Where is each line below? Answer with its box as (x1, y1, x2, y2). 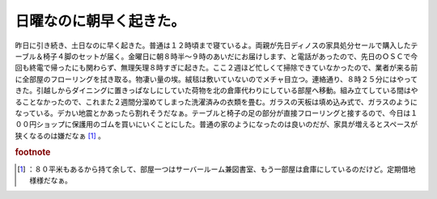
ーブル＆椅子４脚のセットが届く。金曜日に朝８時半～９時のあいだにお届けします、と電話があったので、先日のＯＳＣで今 (15, 51, 418, 61)
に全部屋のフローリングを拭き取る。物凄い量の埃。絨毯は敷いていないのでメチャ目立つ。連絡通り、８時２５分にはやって (15, 74, 418, 84)
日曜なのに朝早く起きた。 (15, 12, 186, 30)
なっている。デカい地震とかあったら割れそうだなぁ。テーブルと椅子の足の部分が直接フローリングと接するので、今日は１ (15, 108, 418, 117)
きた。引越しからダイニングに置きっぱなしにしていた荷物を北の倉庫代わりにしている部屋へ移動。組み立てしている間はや (15, 86, 418, 95)
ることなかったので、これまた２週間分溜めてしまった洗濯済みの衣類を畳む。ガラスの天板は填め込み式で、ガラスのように (15, 97, 418, 107)
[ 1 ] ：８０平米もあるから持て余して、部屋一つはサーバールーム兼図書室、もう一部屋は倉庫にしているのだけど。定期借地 (17, 164, 416, 174)
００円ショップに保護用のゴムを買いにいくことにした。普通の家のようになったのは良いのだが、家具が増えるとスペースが (15, 120, 418, 129)
